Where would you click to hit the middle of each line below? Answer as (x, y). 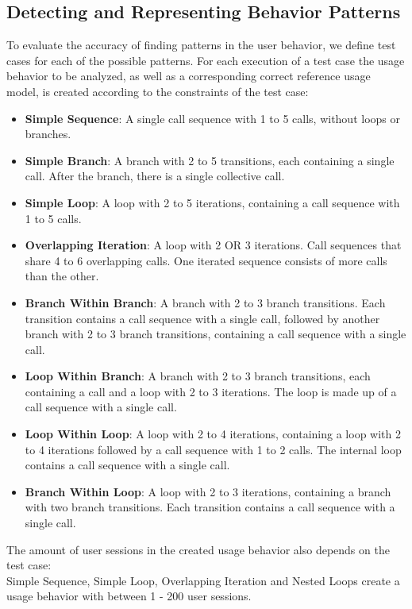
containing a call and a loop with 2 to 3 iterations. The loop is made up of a (211, 391)
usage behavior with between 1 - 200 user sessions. (129, 596)
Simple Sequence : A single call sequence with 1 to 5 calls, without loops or (212, 118)
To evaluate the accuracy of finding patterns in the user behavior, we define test (201, 45)
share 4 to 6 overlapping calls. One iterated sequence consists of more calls (206, 260)
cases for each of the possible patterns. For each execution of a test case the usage (206, 60)
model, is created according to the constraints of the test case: (158, 91)
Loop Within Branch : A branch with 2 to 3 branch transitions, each (198, 376)
